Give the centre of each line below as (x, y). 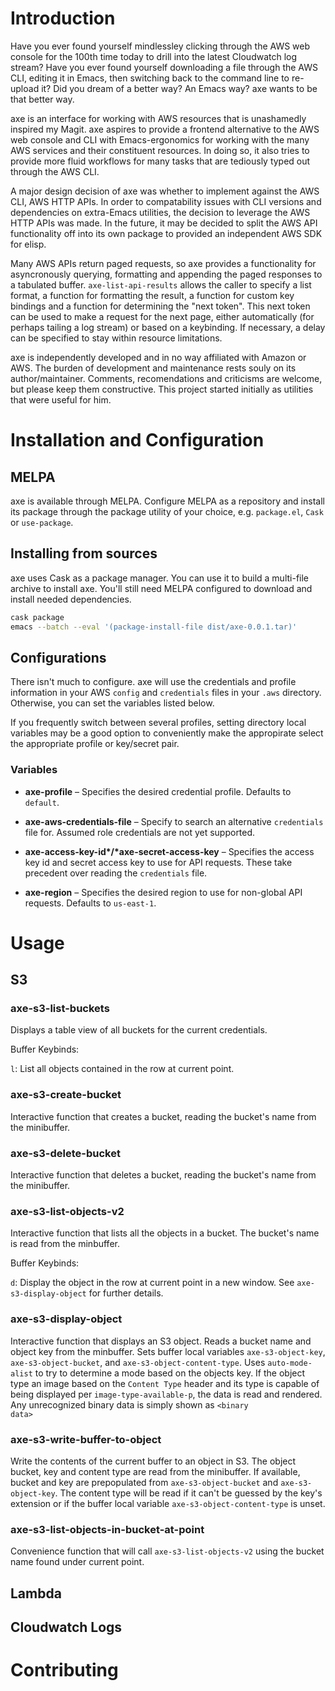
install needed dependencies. (71, 599)
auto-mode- (290, 1363)
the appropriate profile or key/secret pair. (95, 744)
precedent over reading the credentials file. (116, 873)
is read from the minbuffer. (65, 1244)
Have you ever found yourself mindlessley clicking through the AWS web (160, 46)
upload (25, 88)
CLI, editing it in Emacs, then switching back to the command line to (150, 78)
